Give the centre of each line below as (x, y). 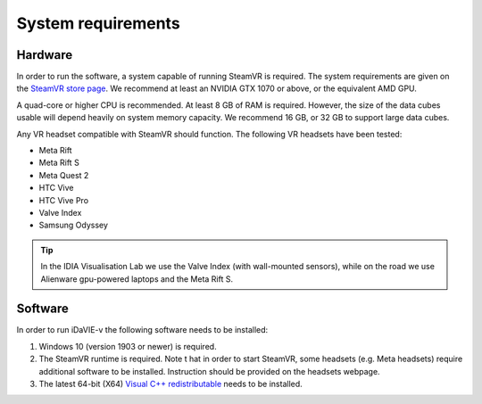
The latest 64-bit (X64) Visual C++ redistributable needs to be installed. (170, 384)
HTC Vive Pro (64, 200)
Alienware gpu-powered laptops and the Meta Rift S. (137, 279)
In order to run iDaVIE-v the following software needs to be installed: (142, 330)
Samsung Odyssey (74, 225)
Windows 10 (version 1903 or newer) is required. (128, 346)
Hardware (45, 55)
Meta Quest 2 (64, 175)
